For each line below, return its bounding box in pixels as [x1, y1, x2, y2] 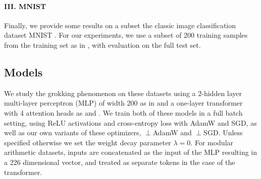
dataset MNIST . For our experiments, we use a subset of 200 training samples [4, 30, 248, 40]
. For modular [190, 137, 234, 147]
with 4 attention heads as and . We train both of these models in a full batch [4, 107, 243, 118]
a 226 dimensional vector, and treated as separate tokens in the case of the [4, 156, 235, 167]
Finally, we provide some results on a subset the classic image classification [4, 20, 236, 30]
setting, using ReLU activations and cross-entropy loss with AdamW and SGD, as [4, 117, 257, 128]
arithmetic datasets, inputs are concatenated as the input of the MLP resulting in [4, 147, 257, 157]
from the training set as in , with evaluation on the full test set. [4, 39, 201, 50]
